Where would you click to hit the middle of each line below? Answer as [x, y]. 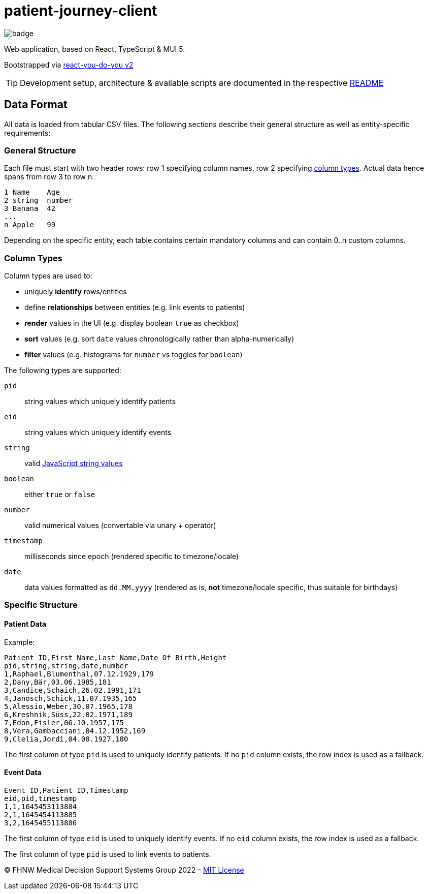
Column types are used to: [48, 276]
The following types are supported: [63, 371]
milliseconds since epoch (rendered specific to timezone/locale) [132, 557]
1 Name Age [32, 192]
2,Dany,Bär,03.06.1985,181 [58, 682]
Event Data [23, 773]
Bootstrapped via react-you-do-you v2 [69, 65]
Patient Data [25, 624]
